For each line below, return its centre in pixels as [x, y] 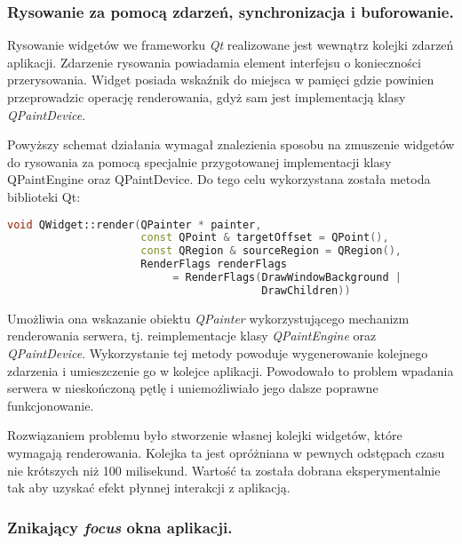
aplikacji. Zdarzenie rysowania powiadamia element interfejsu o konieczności [214, 62]
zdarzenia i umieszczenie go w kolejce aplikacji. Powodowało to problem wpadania [231, 370]
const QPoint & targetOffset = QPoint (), [265, 238]
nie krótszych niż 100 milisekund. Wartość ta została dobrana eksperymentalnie [224, 470]
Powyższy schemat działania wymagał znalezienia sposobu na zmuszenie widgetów [231, 144]
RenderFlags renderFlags [214, 264]
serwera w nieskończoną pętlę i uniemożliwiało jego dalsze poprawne [193, 388]
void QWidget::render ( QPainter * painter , [135, 224]
